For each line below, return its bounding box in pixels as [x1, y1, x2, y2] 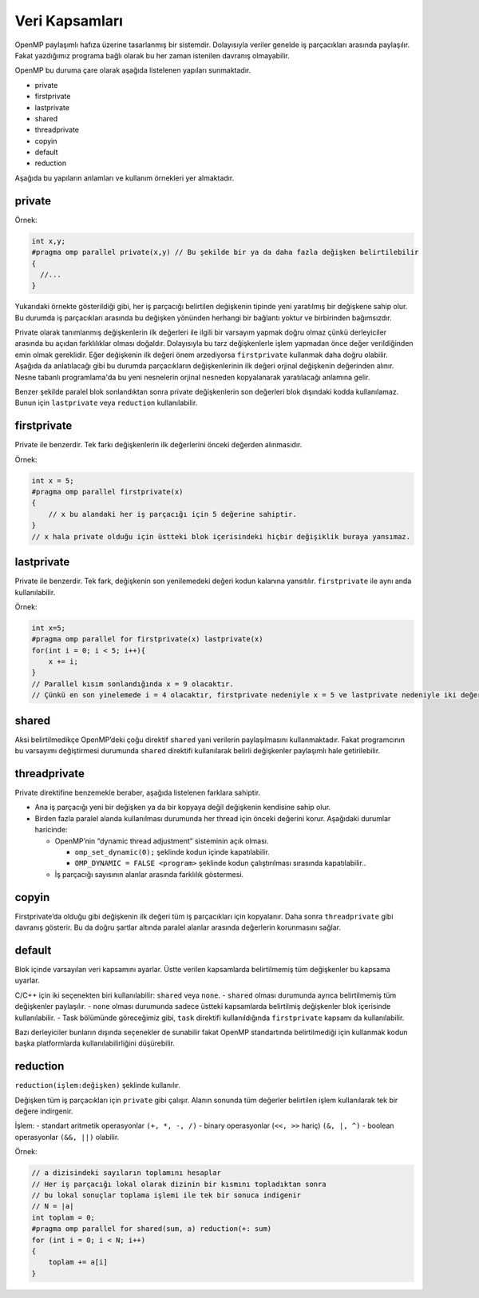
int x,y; [31, 236, 66, 245]
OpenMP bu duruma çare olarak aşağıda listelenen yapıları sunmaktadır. [14, 65, 251, 75]
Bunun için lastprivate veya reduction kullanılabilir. [14, 398, 198, 407]
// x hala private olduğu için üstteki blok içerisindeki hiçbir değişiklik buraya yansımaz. [31, 532, 411, 541]
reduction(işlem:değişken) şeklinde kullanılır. [14, 1081, 181, 1090]
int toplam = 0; [31, 1213, 96, 1222]
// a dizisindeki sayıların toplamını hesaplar [31, 1169, 221, 1177]
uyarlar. [14, 975, 40, 986]
